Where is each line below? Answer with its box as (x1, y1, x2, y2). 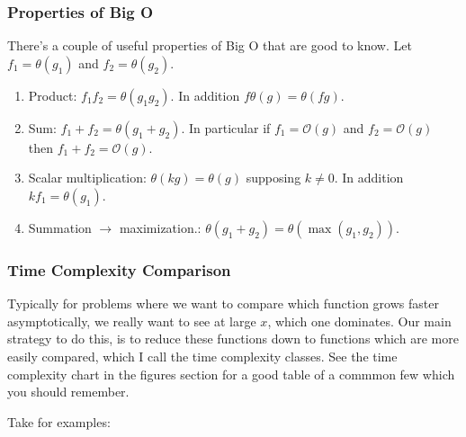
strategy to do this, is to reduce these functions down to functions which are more (7, 329, 459, 348)
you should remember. (7, 382, 130, 401)
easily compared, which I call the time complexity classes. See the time (7, 347, 398, 365)
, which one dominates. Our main (267, 311, 452, 330)
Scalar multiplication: (28, 168, 147, 187)
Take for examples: (7, 412, 111, 431)
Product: (28, 85, 77, 104)
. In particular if (181, 118, 271, 137)
